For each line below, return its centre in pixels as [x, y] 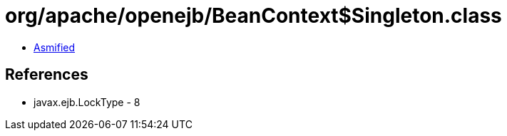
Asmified [55, 47]
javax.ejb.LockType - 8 [87, 102]
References [47, 75]
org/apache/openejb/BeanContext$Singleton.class [253, 16]
